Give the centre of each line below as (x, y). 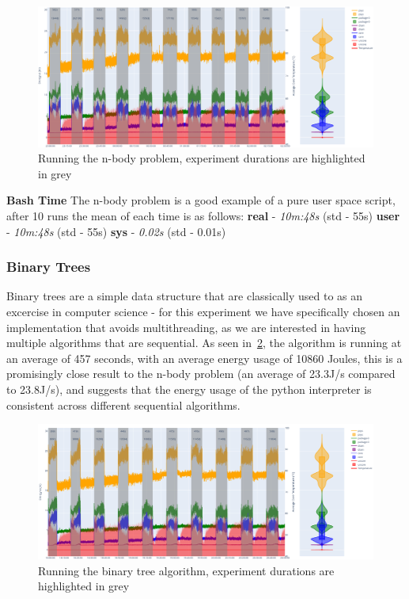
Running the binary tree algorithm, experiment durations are (186, 570)
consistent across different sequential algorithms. (123, 404)
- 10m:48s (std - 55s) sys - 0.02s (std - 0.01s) (116, 231)
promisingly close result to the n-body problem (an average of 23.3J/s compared (201, 374)
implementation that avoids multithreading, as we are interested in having (186, 327)
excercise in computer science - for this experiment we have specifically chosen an (203, 311)
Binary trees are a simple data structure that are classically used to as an (185, 296)
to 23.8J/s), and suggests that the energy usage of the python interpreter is (189, 389)
